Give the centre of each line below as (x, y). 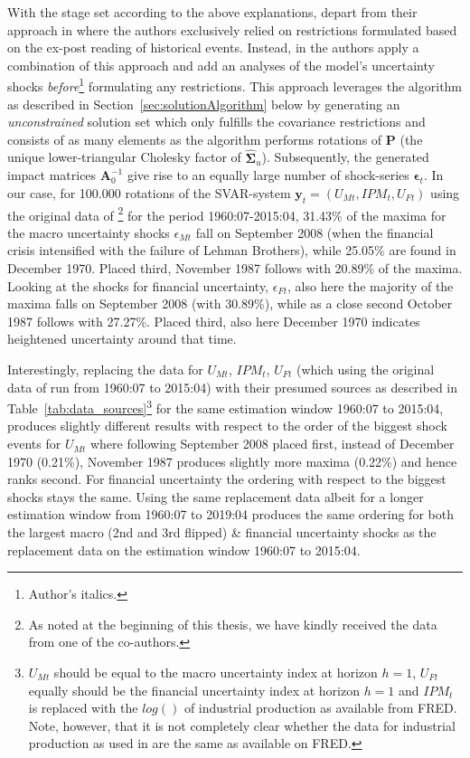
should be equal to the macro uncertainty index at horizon (216, 672)
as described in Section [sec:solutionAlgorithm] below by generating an (204, 104)
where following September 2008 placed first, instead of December (272, 444)
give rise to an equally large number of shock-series (268, 175)
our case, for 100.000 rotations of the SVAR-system (149, 192)
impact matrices (52, 175)
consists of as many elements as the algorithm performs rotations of (195, 139)
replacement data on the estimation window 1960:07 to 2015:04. (184, 550)
